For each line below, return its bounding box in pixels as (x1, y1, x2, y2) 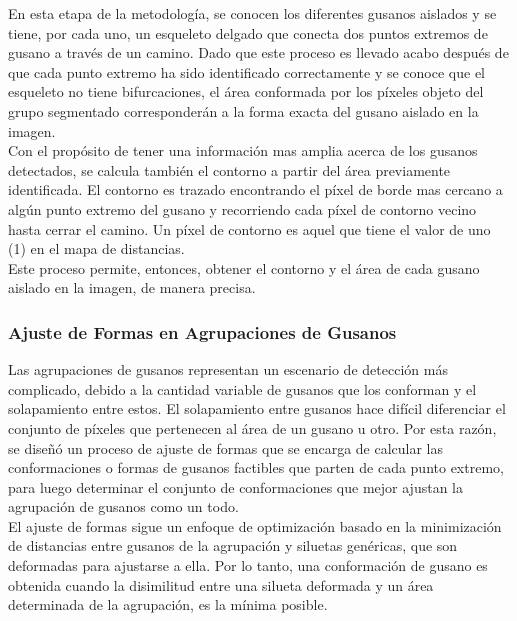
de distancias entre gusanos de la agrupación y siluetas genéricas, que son (8, 535, 458, 556)
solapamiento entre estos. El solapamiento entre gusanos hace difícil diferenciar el (8, 398, 506, 419)
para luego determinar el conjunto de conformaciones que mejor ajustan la (8, 476, 463, 497)
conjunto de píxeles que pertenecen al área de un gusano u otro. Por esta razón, (8, 417, 497, 438)
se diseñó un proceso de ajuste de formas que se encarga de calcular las (8, 437, 444, 458)
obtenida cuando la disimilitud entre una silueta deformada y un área (8, 574, 434, 595)
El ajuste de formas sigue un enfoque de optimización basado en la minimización (8, 515, 502, 536)
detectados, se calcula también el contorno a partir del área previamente (8, 159, 451, 180)
